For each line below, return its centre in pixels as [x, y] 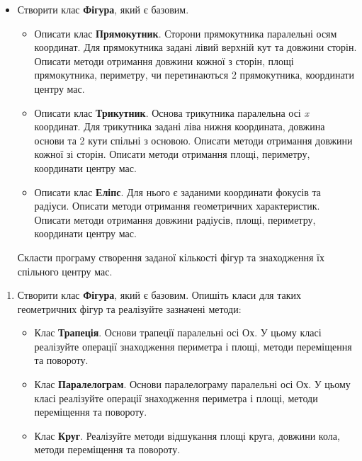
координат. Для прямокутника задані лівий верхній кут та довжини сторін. [196, 47]
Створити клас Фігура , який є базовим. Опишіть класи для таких [159, 295]
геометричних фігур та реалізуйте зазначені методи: [129, 308]
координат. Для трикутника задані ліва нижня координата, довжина [180, 126]
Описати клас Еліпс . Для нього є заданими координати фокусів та [178, 192]
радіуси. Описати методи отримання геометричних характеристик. [177, 206]
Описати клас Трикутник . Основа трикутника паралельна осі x [171, 112]
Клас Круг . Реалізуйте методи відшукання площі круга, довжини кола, [187, 435]
